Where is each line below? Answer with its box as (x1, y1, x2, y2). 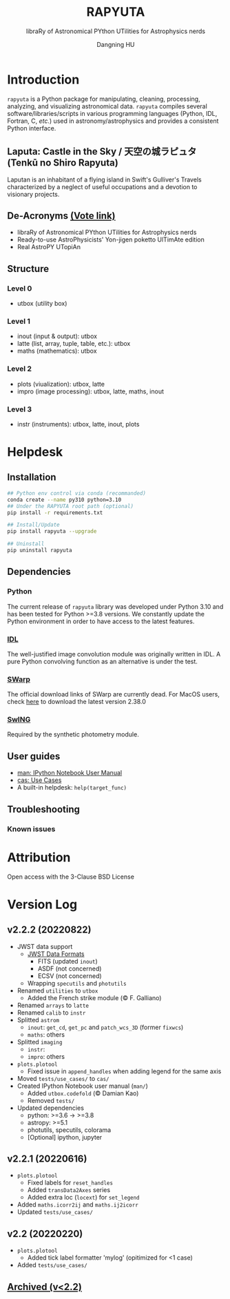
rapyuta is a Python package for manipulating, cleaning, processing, (7, 95, 201, 103)
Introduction (7, 72, 80, 87)
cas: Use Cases (17, 776, 62, 784)
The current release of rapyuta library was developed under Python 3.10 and (7, 602, 224, 611)
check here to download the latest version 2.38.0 (7, 698, 146, 706)
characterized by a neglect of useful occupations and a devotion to (7, 182, 198, 191)
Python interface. (7, 124, 56, 132)
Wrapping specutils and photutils (27, 979, 127, 987)
